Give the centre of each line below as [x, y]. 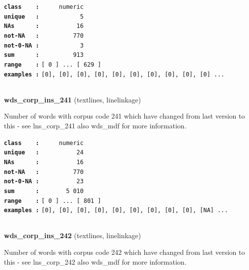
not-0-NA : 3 [44, 45]
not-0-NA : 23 [44, 182]
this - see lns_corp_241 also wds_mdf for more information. [95, 126]
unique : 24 [44, 153]
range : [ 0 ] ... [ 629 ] [53, 64]
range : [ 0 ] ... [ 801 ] [53, 201]
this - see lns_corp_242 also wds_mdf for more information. [95, 261]
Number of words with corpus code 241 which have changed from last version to [124, 116]
